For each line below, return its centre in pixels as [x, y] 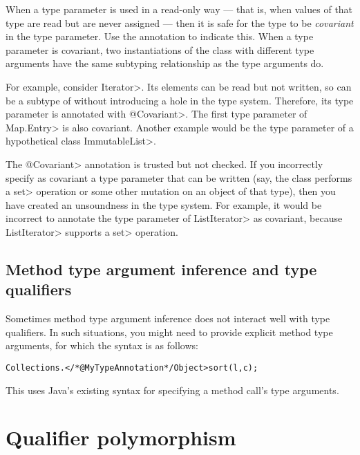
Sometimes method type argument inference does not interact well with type [168, 318]
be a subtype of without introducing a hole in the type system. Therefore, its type [180, 100]
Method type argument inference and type [161, 269]
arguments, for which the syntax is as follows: [102, 345]
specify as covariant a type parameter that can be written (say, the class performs [179, 177]
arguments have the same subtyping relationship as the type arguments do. [165, 63]
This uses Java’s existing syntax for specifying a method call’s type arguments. [172, 390]
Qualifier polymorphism [121, 437]
